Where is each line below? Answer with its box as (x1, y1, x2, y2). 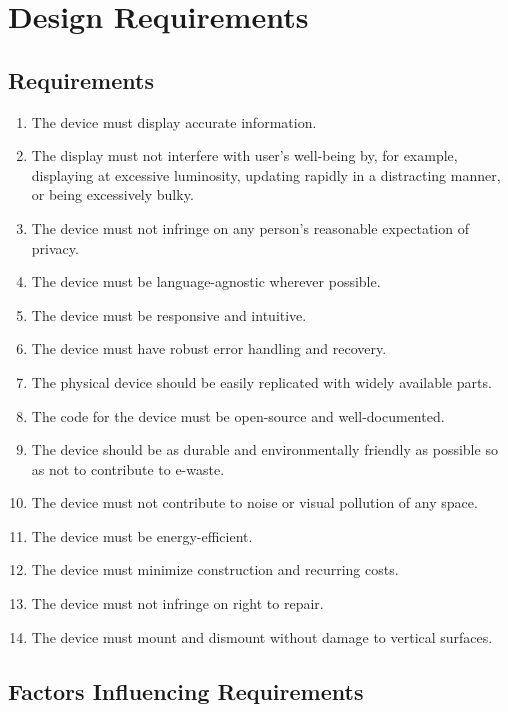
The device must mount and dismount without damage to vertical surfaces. (31, 626, 493, 647)
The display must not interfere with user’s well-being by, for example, (31, 145, 458, 166)
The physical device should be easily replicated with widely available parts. (31, 371, 492, 392)
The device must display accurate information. (31, 111, 317, 132)
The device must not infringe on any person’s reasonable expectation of (31, 217, 469, 238)
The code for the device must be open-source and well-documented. (31, 405, 445, 426)
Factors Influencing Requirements (8, 675, 364, 706)
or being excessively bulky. (31, 184, 194, 205)
